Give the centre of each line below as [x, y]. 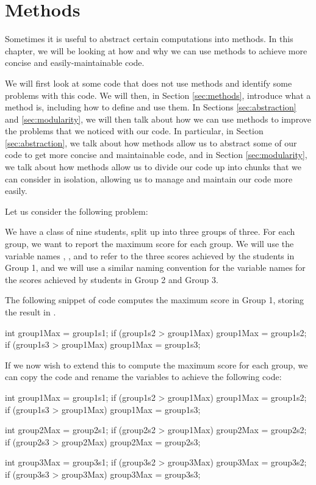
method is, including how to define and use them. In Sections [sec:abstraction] [151, 107]
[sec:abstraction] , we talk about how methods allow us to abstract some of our [151, 142]
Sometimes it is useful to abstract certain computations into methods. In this [149, 39]
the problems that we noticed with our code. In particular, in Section [134, 131]
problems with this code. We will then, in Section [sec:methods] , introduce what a [158, 95]
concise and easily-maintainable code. [75, 63]
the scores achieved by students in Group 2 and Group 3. [112, 279]
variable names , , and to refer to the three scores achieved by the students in [150, 255]
